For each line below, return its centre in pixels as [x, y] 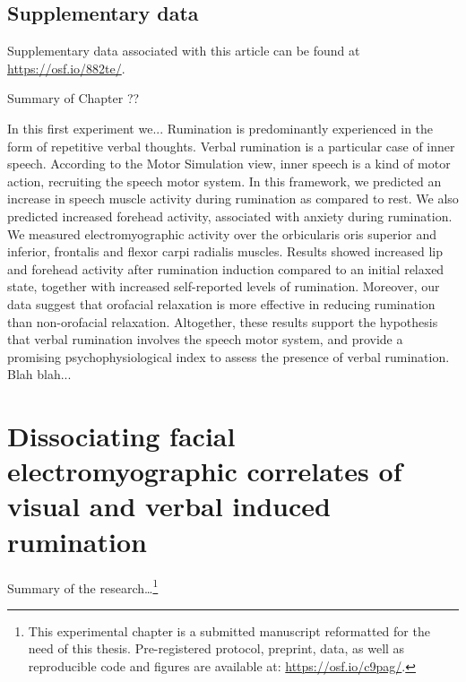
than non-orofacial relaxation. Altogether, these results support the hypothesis [223, 321]
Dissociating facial [121, 436]
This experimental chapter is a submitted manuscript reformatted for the [229, 630]
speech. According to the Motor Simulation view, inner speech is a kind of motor [229, 164]
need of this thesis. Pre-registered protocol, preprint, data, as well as [216, 648]
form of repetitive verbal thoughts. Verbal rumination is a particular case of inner [231, 146]
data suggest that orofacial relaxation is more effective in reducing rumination [221, 303]
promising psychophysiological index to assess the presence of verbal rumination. [229, 356]
